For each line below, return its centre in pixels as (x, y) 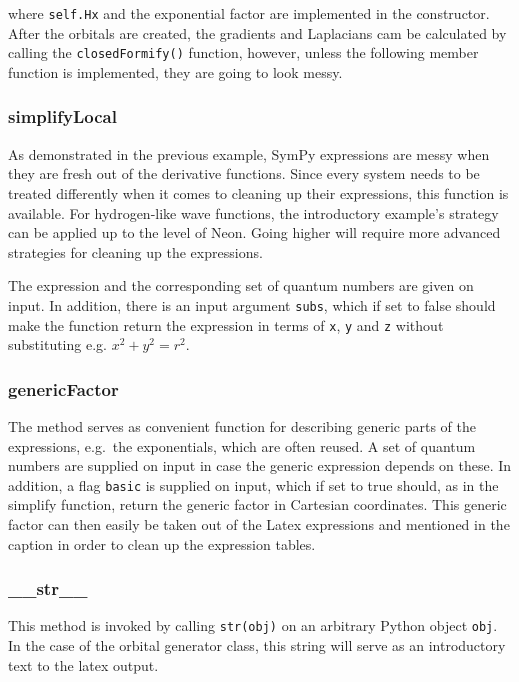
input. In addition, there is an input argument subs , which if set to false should (252, 304)
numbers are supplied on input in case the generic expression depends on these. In (260, 465)
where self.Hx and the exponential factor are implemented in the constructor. (249, 13)
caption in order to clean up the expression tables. (162, 543)
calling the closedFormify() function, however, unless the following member (243, 52)
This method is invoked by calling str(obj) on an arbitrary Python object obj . (253, 625)
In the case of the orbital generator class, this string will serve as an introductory (257, 645)
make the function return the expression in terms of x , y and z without (226, 324)
